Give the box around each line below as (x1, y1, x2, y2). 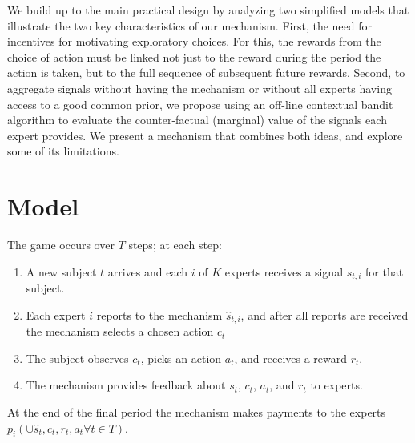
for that (365, 263, 404, 280)
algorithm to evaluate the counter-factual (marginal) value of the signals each (7, 111, 387, 128)
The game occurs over (7, 236, 115, 253)
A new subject (26, 263, 97, 280)
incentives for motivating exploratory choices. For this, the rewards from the (7, 33, 381, 50)
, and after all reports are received (240, 306, 409, 323)
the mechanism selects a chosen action (26, 323, 214, 340)
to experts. (310, 377, 363, 393)
